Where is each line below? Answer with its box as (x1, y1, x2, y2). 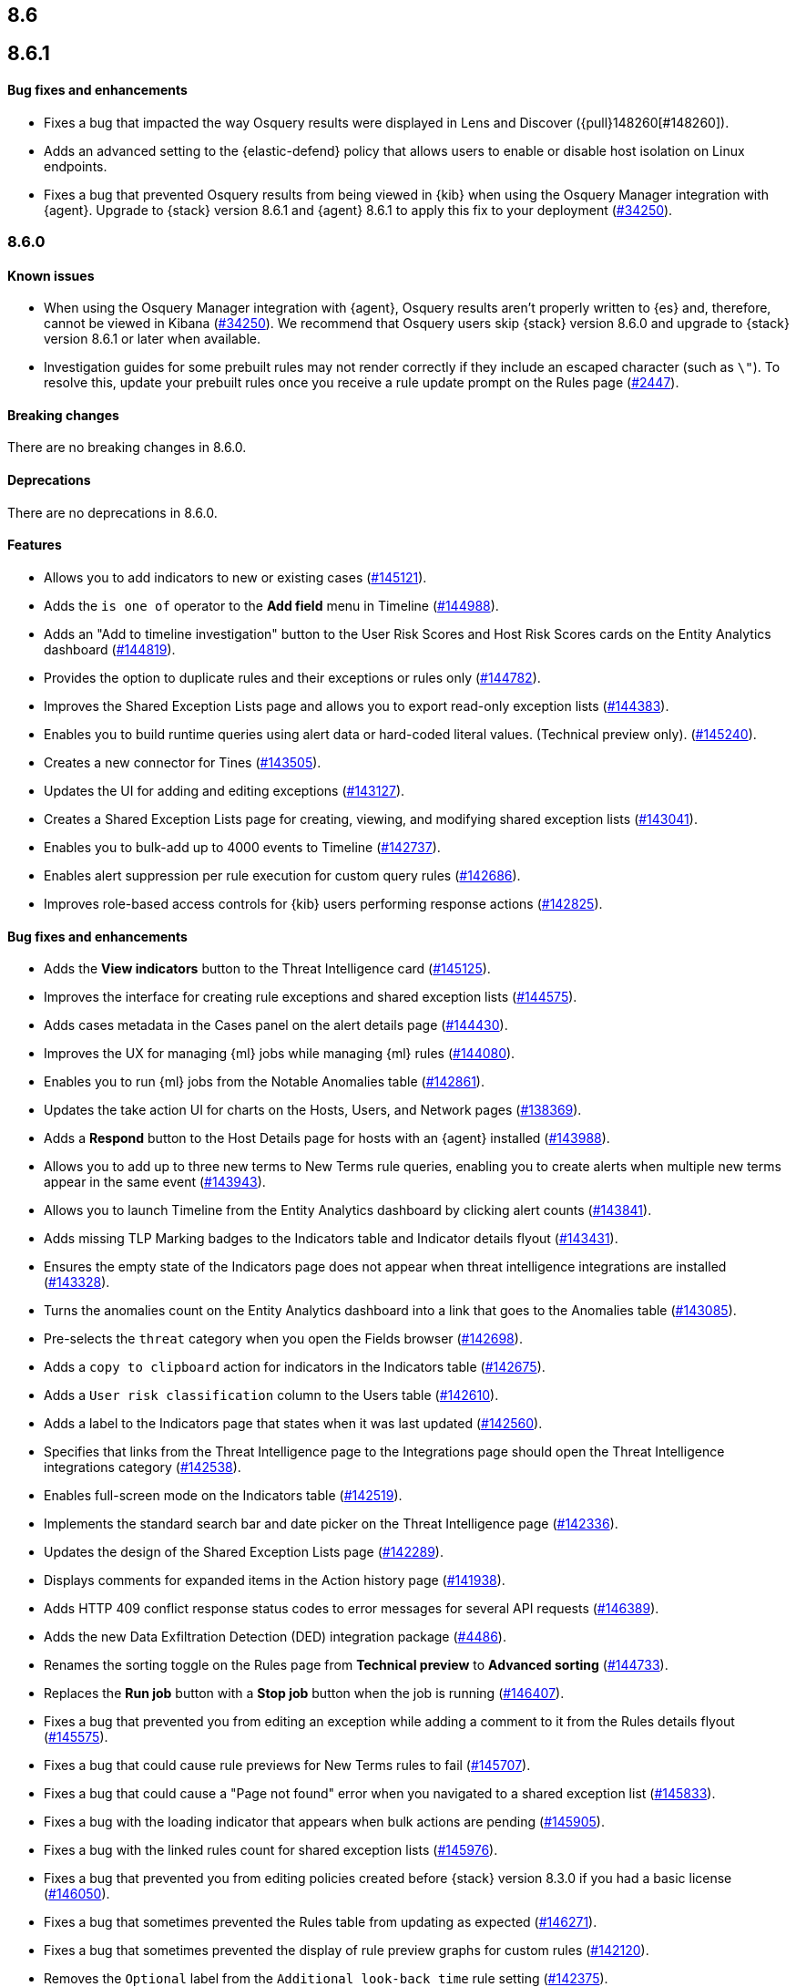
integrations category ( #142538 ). (44, 1459, 241, 1476)
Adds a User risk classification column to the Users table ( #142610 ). (44, 1387, 499, 1404)
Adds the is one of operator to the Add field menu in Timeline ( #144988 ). (44, 597, 499, 613)
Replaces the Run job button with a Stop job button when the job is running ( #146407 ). (44, 1685, 565, 1702)
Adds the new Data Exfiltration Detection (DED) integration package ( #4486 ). (44, 1629, 506, 1645)
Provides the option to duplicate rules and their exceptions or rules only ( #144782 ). (44, 669, 541, 685)
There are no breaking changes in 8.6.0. (7, 439, 247, 456)
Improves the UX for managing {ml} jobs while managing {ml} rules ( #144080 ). (44, 1045, 515, 1062)
